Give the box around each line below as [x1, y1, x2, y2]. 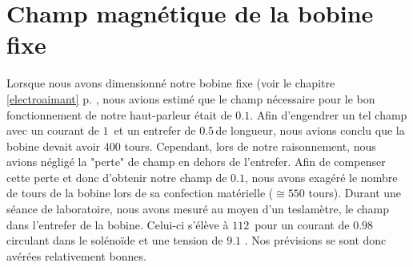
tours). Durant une [308, 184, 402, 201]
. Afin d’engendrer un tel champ [250, 106, 407, 123]
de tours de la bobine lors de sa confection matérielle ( [6, 184, 274, 201]
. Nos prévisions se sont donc [244, 232, 387, 249]
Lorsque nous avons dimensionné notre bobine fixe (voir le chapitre [6, 75, 335, 91]
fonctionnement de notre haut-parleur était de [6, 106, 232, 123]
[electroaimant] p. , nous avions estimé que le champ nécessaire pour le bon [6, 90, 375, 107]
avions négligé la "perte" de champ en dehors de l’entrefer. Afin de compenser [6, 153, 386, 170]
